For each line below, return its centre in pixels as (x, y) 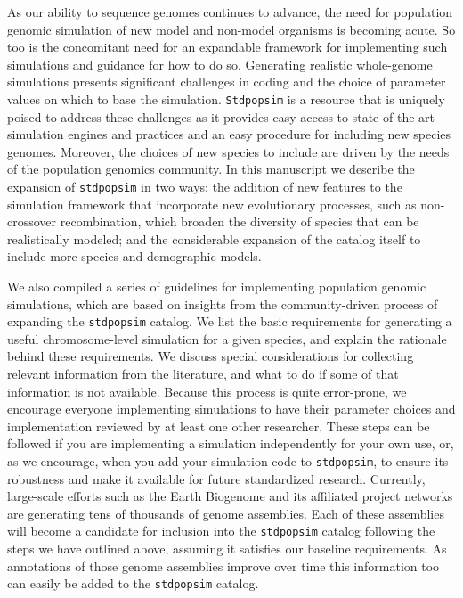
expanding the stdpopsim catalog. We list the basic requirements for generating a (230, 321)
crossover (32, 221)
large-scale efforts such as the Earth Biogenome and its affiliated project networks (230, 496)
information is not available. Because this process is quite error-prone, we (207, 391)
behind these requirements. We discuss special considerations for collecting (211, 356)
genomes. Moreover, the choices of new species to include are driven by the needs (228, 151)
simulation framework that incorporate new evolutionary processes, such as (212, 204)
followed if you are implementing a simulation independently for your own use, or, (231, 443)
